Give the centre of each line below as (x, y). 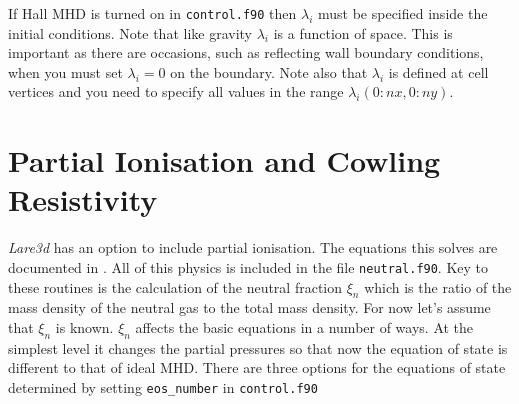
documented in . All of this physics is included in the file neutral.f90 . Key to (248, 266)
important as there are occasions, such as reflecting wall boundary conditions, (246, 52)
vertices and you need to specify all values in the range (176, 91)
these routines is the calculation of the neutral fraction (175, 286)
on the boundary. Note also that (269, 71)
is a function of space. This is (363, 32)
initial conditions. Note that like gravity (130, 32)
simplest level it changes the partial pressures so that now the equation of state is (258, 347)
